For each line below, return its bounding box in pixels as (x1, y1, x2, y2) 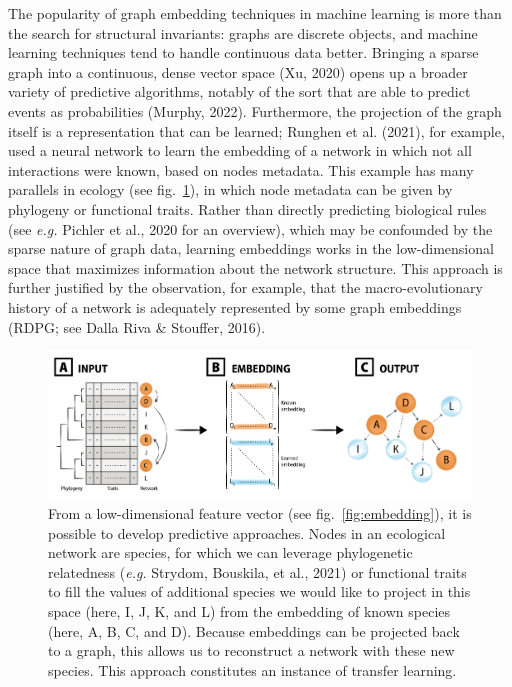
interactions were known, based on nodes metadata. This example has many (8, 159, 474, 180)
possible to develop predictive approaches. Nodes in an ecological (48, 522, 446, 543)
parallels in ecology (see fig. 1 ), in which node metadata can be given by (8, 179, 453, 200)
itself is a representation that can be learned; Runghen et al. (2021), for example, (8, 120, 505, 141)
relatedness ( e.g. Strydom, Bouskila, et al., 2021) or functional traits (48, 561, 467, 582)
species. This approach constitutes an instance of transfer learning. (48, 659, 457, 680)
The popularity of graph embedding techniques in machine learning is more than (8, 3, 502, 23)
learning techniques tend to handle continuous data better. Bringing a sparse (8, 42, 479, 63)
